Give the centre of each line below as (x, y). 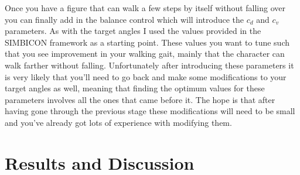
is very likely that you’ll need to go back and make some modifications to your (146, 76)
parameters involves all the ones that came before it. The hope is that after (140, 99)
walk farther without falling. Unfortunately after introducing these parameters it (149, 65)
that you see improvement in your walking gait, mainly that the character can (145, 54)
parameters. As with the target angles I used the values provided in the (133, 31)
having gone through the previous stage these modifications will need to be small (150, 111)
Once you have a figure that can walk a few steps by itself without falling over (145, 8)
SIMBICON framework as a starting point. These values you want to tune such (147, 42)
